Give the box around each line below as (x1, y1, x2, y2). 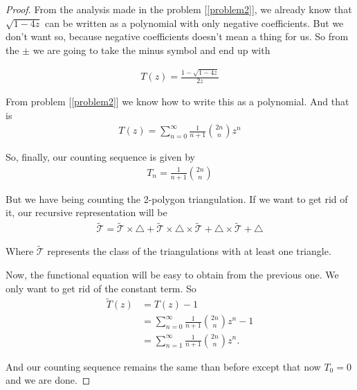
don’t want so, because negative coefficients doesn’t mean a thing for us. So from (6, 29, 349, 44)
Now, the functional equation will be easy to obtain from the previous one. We (6, 267, 339, 282)
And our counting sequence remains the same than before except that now (6, 359, 321, 373)
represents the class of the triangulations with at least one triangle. (47, 244, 331, 258)
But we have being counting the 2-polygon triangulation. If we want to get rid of (6, 191, 348, 206)
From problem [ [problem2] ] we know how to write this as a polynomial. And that (6, 94, 349, 108)
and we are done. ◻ (6, 373, 91, 387)
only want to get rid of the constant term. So (6, 281, 196, 295)
